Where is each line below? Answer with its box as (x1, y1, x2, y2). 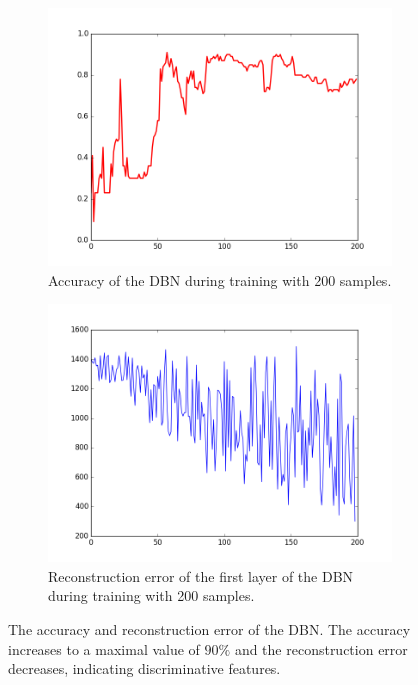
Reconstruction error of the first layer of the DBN (48, 565, 354, 586)
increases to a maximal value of (8, 638, 200, 659)
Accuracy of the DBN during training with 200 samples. (48, 269, 392, 290)
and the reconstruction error (234, 638, 408, 659)
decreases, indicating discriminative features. (8, 658, 281, 679)
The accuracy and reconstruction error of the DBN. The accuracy (8, 618, 411, 639)
